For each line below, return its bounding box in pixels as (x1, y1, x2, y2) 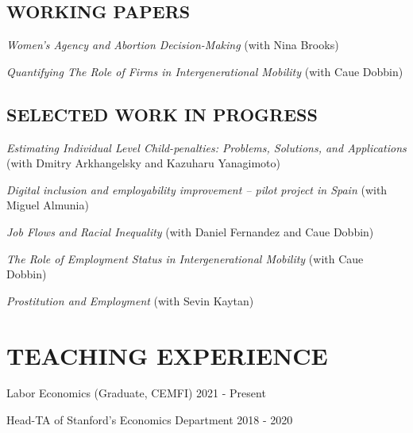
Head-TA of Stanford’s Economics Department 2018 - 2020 (6, 412, 293, 428)
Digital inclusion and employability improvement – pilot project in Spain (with (6, 181, 388, 197)
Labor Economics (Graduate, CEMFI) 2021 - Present (6, 385, 266, 401)
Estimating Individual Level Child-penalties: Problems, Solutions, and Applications (6, 139, 407, 155)
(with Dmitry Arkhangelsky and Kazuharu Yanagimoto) (6, 155, 281, 171)
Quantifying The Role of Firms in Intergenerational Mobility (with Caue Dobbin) (6, 63, 403, 79)
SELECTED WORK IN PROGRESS (6, 102, 318, 126)
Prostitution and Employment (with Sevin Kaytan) (6, 292, 254, 308)
